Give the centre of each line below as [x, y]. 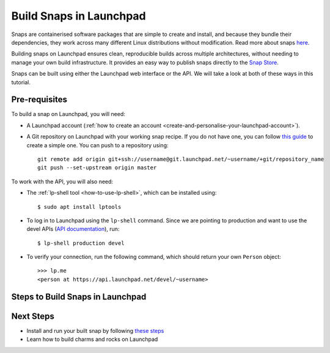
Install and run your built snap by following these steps [95, 330]
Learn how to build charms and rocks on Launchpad [92, 340]
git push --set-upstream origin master [97, 168]
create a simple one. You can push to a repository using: [97, 145]
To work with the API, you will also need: [62, 181]
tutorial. [21, 82]
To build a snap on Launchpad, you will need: [68, 114]
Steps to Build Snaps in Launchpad [79, 297]
